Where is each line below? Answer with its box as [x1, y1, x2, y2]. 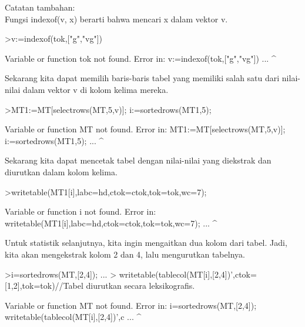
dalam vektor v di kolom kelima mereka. [23, 83, 169, 95]
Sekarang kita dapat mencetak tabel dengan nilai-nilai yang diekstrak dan [5, 154, 272, 166]
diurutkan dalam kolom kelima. [5, 165, 118, 178]
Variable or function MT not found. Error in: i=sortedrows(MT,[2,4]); [5, 299, 257, 311]
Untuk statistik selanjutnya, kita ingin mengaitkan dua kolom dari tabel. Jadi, [5, 236, 287, 249]
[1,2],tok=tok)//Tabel [5, 279, 83, 292]
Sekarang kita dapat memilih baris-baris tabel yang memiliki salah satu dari [5, 72, 280, 84]
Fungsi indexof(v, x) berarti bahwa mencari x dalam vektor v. [5, 12, 228, 25]
